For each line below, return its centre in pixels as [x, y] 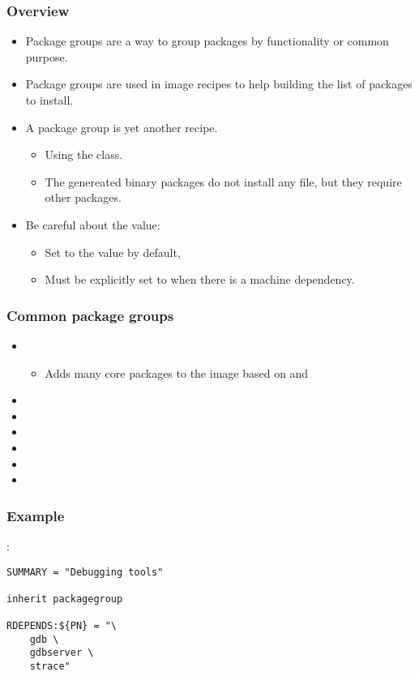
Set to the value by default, [113, 252]
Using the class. [84, 154]
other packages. [83, 197]
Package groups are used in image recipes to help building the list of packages [219, 84]
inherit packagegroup [65, 599]
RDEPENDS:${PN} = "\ [62, 626]
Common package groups [90, 315]
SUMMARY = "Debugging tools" [85, 572]
